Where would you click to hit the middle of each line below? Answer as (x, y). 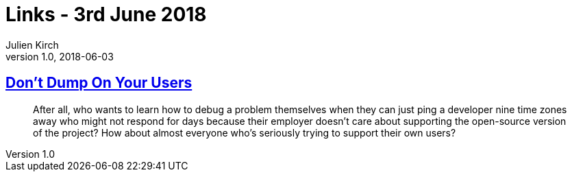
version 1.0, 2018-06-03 (60, 56)
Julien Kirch (32, 45)
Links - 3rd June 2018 (106, 14)
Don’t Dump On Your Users (99, 83)
